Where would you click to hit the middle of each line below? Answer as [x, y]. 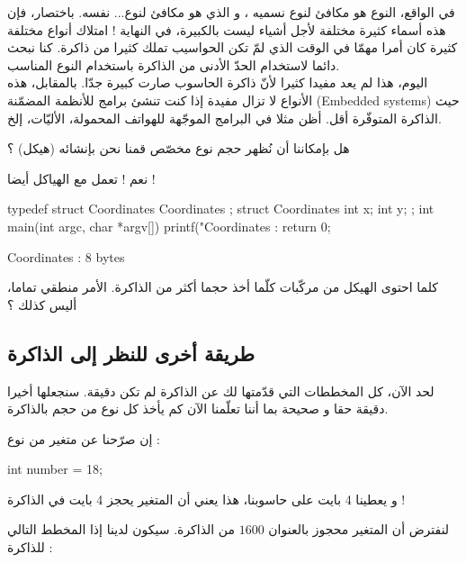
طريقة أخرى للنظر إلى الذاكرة [131, 353]
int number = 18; [55, 469]
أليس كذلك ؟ [42, 304]
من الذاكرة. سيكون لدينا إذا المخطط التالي [121, 529]
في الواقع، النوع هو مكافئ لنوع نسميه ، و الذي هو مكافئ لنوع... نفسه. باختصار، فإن [231, 12]
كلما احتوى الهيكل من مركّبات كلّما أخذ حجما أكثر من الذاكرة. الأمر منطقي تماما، [223, 287]
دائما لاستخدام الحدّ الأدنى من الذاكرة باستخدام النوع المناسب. [174, 64]
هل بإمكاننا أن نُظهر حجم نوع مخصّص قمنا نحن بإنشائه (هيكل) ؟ [179, 148]
